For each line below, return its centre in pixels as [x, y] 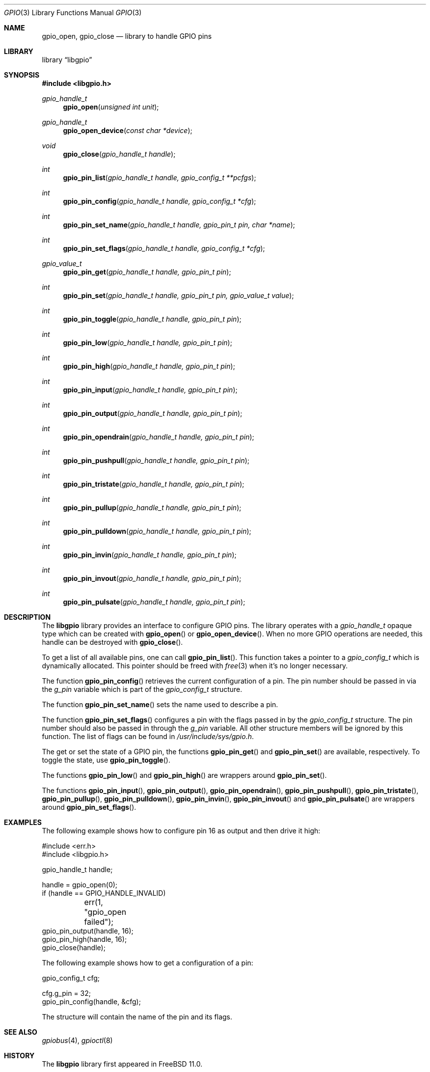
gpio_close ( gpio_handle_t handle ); [119, 154]
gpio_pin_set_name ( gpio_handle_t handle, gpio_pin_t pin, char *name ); [179, 225]
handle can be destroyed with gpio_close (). [112, 642]
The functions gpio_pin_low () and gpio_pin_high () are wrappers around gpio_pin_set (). [184, 775]
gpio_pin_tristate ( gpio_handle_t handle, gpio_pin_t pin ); [154, 484]
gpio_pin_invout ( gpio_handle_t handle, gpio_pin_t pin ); [152, 578]
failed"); [99, 922]
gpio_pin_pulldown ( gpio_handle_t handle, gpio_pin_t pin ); [157, 531]
